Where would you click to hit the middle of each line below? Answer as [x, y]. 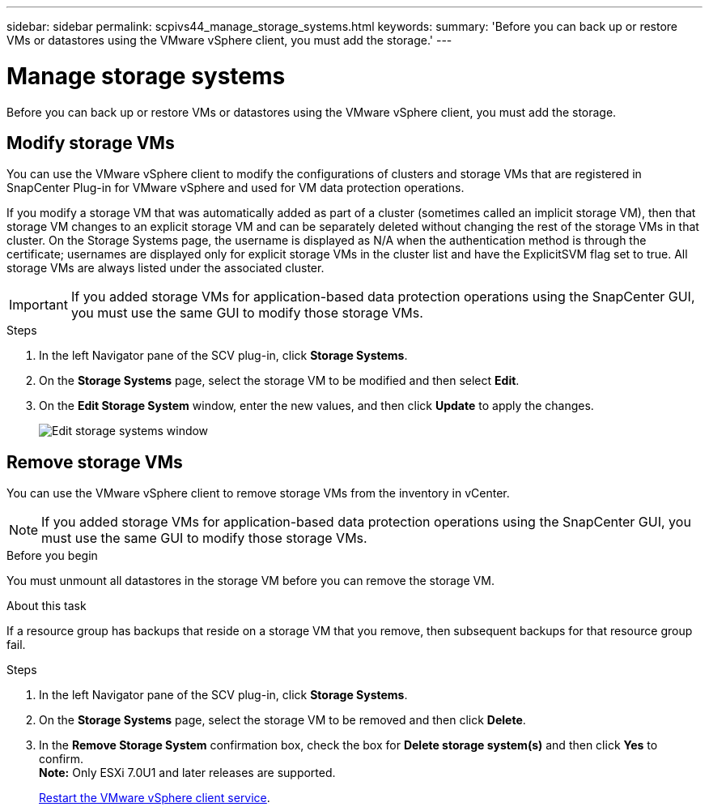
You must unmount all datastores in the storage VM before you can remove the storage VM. [250, 581]
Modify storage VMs [91, 143]
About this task [47, 606]
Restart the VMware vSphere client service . [155, 798]
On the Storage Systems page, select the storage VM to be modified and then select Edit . [279, 381]
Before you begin [52, 556]
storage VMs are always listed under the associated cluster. [166, 268]
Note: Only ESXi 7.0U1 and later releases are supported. [187, 773]
